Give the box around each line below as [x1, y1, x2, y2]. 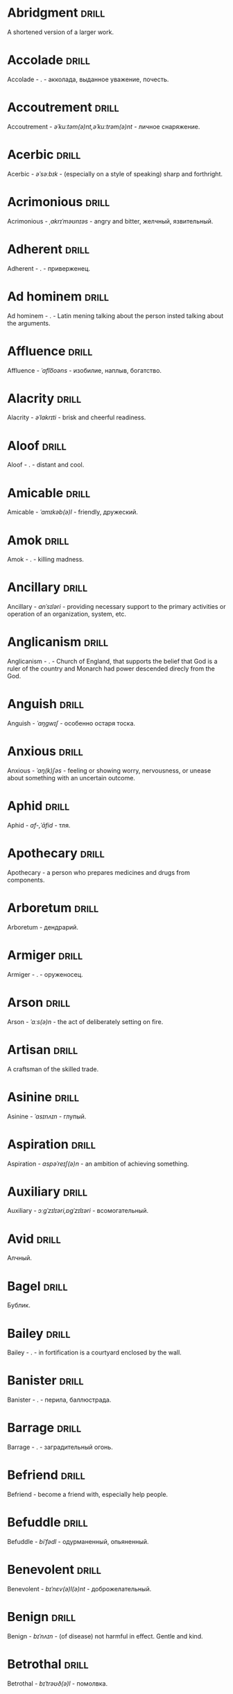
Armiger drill [7, 948, 83, 963]
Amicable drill [7, 485, 91, 501]
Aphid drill [7, 798, 70, 814]
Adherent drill [7, 241, 90, 257]
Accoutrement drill [7, 99, 119, 115]
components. [7, 875, 45, 884]
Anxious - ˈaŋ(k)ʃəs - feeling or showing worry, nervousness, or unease [7, 766, 212, 775]
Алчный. [7, 1254, 33, 1262]
